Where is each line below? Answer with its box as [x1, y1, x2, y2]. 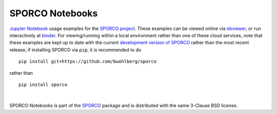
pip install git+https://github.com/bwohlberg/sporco [18, 59, 156, 65]
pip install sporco [18, 81, 68, 88]
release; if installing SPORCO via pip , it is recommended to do [9, 46, 142, 53]
